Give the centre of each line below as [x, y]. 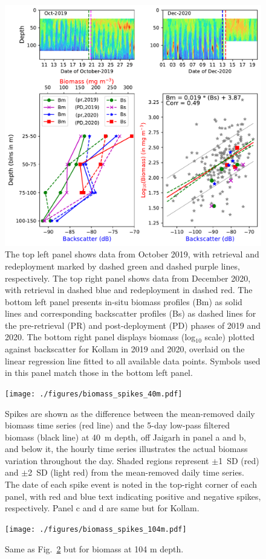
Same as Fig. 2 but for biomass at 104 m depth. [94, 548]
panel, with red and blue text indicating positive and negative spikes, [133, 496]
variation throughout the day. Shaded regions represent [107, 460]
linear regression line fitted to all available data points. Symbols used [133, 360]
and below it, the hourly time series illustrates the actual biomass [126, 449]
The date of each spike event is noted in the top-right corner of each [131, 484]
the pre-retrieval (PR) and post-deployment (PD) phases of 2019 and [133, 325]
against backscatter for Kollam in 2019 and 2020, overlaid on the [125, 349]
